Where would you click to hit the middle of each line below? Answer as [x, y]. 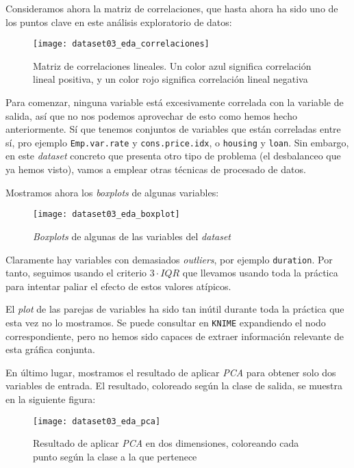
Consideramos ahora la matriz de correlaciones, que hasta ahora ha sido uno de [172, 8]
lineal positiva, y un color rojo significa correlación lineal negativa [170, 79]
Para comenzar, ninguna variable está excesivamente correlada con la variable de [175, 102]
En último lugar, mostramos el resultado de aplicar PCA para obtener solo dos [171, 372]
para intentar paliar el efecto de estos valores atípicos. [118, 286]
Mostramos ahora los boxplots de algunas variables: [112, 192]
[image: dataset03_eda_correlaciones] [121, 44]
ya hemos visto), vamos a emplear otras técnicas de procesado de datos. [156, 169]
